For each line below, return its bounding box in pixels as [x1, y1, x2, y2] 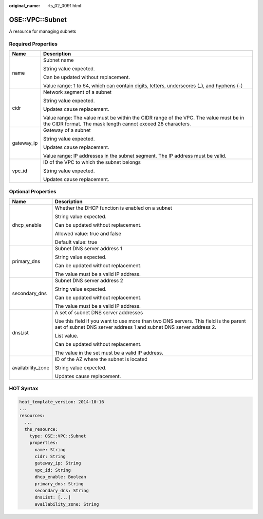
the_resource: [24, 426, 58, 432]
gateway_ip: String [35, 460, 81, 466]
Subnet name [43, 57, 74, 63]
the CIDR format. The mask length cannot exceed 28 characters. [43, 120, 191, 127]
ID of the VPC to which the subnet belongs [43, 159, 141, 166]
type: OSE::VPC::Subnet [29, 433, 86, 439]
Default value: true [55, 239, 97, 245]
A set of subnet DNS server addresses [55, 309, 143, 316]
